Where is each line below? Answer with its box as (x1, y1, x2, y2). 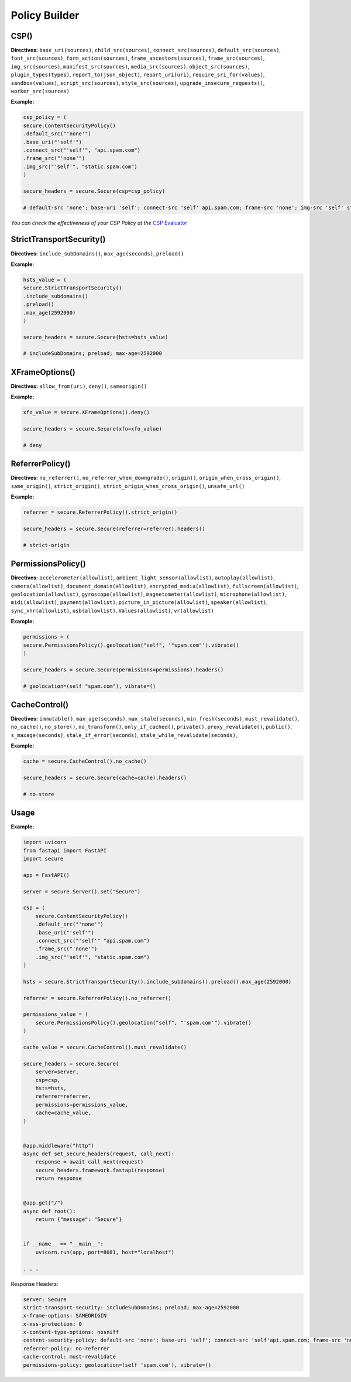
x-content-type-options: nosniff (23, 1329, 119, 1336)
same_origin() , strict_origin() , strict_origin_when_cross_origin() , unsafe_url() (11, 482, 245, 489)
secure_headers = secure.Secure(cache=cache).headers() (23, 774, 187, 781)
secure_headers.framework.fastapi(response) (35, 1166, 166, 1173)
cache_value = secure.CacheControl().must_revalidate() (23, 1043, 187, 1050)
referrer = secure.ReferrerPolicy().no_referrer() (23, 995, 172, 1001)
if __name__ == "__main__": (23, 1241, 104, 1247)
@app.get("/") (23, 1200, 64, 1206)
